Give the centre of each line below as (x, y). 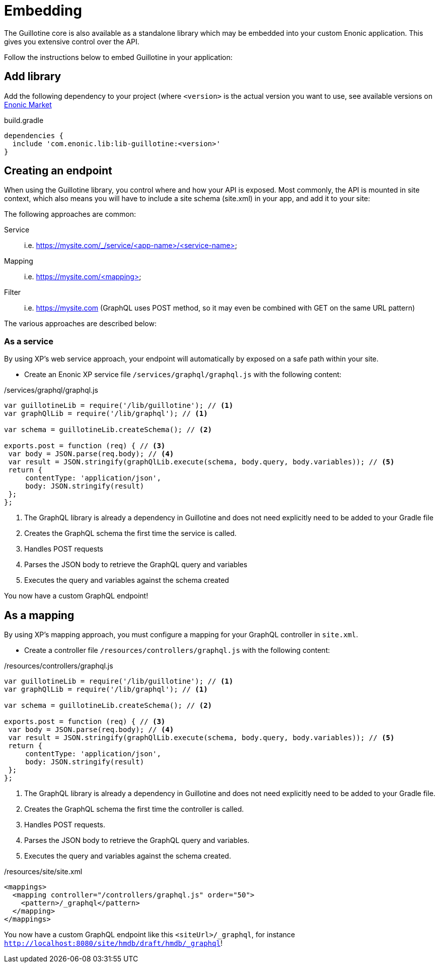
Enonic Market (28, 104)
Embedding (43, 11)
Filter (13, 292)
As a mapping (39, 615)
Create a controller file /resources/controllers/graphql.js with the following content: (177, 650)
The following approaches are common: (70, 214)
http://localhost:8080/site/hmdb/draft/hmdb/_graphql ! (113, 943)
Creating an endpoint (58, 171)
